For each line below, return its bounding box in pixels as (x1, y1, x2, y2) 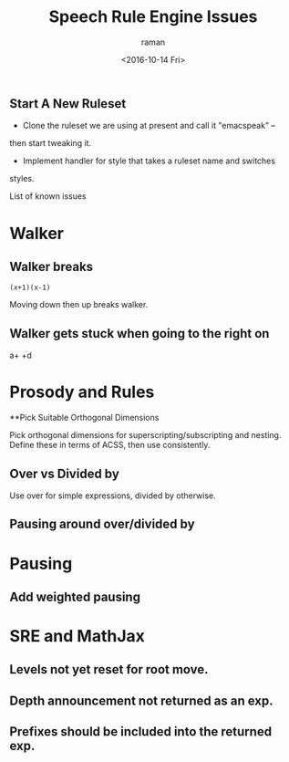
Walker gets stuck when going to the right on (9, 326, 270, 341)
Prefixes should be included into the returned (9, 724, 272, 740)
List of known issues (9, 191, 87, 202)
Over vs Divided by (9, 465, 120, 481)
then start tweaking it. (9, 138, 92, 149)
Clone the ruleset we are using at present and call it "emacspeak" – (22, 120, 276, 131)
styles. (9, 173, 35, 184)
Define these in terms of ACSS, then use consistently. (9, 440, 211, 451)
